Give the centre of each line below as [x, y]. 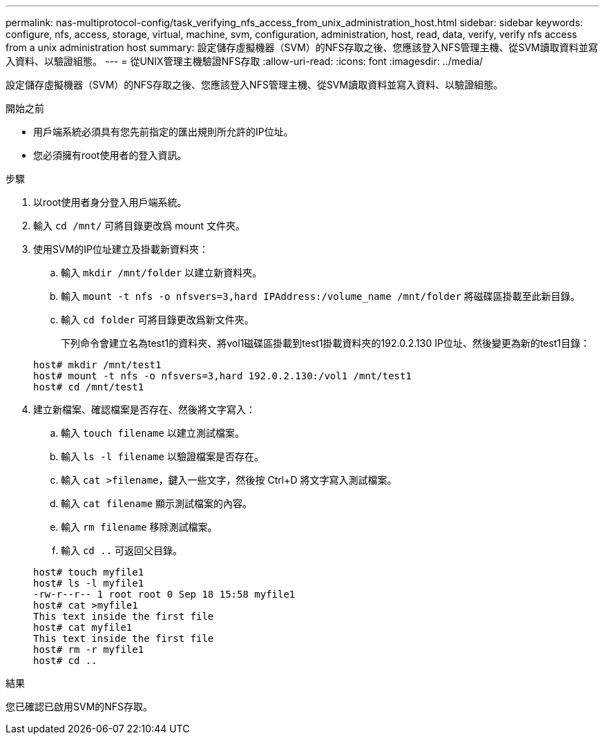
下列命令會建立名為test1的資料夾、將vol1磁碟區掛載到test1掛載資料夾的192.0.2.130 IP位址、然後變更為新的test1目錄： [326, 343]
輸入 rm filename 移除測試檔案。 [139, 527]
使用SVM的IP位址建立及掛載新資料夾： [121, 249]
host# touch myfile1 [89, 572]
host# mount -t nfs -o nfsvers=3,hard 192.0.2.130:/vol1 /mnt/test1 [222, 376]
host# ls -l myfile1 [89, 583]
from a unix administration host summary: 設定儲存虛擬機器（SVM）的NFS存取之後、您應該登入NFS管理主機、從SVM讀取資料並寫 [302, 47]
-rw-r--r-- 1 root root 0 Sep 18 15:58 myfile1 [164, 594]
